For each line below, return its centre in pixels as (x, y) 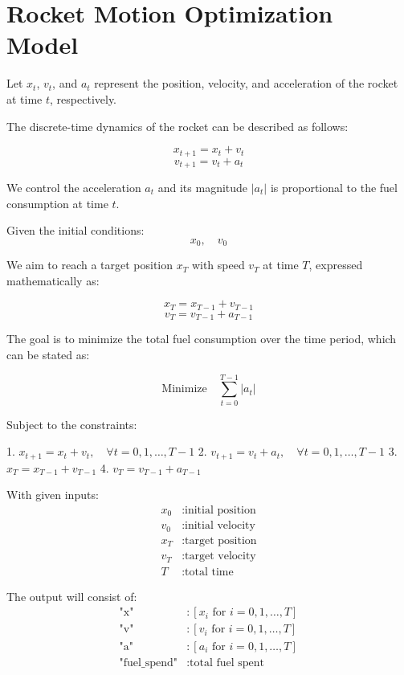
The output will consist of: (72, 596)
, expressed (336, 265)
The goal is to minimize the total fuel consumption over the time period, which (202, 339)
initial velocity (220, 526)
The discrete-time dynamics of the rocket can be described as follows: (178, 126)
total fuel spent (227, 663)
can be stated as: (48, 354)
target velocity (220, 556)
